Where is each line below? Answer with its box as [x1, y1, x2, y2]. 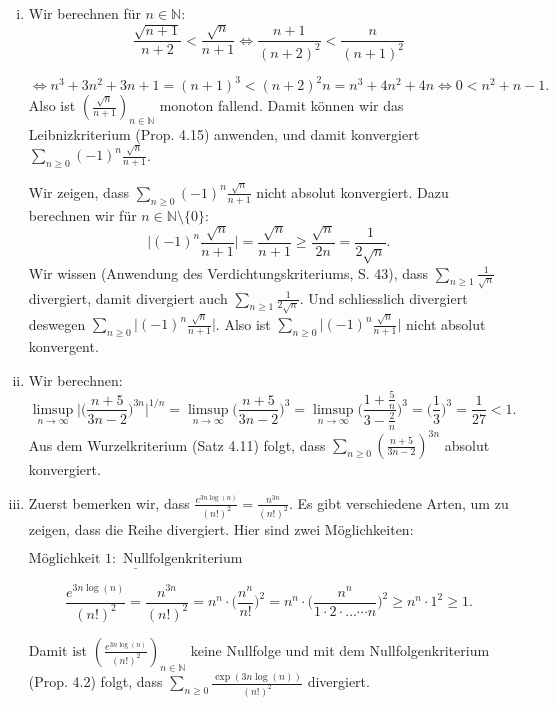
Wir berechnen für [28, 3, 141, 23]
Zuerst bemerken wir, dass [28, 492, 190, 513]
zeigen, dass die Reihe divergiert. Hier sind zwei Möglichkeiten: [28, 518, 414, 539]
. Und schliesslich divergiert [299, 287, 468, 308]
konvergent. [28, 336, 99, 357]
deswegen [28, 313, 86, 334]
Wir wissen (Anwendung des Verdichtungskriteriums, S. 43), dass [28, 262, 429, 283]
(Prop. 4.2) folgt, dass [28, 671, 163, 692]
